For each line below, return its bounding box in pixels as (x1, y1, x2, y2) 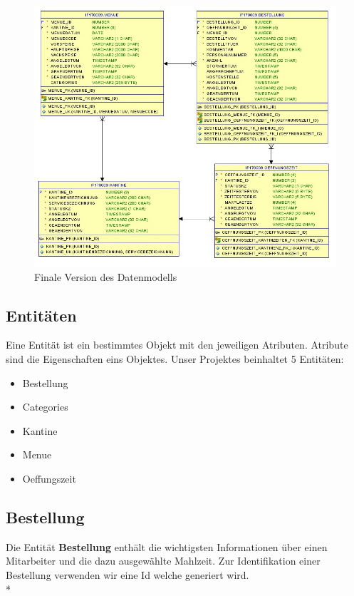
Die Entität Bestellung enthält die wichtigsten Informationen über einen (6, 539, 328, 554)
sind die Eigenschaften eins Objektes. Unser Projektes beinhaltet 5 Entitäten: (6, 351, 344, 366)
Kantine (22, 423, 58, 438)
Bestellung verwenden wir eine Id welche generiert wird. (6, 567, 249, 582)
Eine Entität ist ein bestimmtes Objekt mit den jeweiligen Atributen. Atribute (6, 337, 348, 352)
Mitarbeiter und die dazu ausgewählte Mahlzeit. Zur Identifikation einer (6, 553, 321, 568)
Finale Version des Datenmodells (34, 269, 177, 284)
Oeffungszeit (22, 471, 76, 486)
